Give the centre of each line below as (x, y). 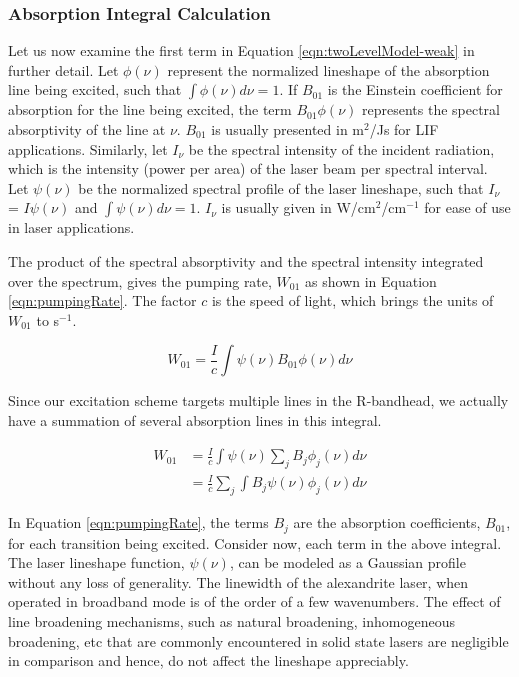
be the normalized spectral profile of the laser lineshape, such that (281, 187)
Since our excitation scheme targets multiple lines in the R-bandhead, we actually (258, 400)
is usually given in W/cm (298, 207)
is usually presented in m (287, 129)
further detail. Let (63, 69)
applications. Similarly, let (88, 148)
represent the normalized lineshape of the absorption (328, 69)
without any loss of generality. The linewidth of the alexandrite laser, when (238, 581)
